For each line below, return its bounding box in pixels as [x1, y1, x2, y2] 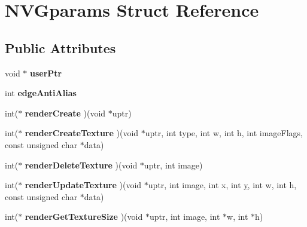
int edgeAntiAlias [5, 87, 77, 99]
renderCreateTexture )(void [25, 127, 139, 139]
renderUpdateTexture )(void [25, 179, 142, 191]
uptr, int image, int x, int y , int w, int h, [148, 179, 297, 191]
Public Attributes [5, 38, 116, 57]
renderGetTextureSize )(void [25, 210, 143, 223]
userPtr [30, 66, 62, 79]
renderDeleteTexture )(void [25, 158, 138, 171]
